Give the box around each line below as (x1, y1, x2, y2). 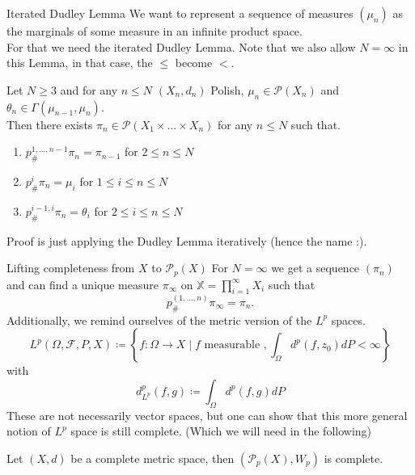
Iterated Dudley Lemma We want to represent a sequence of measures (6, 5, 354, 21)
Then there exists (6, 116, 93, 132)
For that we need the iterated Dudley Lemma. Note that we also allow (6, 38, 356, 55)
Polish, (210, 81, 244, 98)
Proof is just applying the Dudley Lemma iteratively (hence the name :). (6, 232, 367, 249)
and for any (60, 81, 118, 98)
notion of (6, 422, 51, 439)
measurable (204, 339, 260, 351)
